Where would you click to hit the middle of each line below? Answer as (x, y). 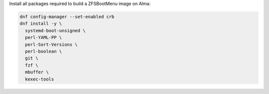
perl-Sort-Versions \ (52, 44)
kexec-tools (40, 79)
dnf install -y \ (41, 24)
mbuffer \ (37, 72)
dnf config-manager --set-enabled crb (67, 17)
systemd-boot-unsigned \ (55, 30)
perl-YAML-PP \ (44, 38)
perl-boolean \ (44, 51)
